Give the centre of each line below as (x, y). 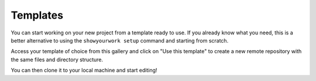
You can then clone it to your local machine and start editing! (84, 71)
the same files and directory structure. (57, 59)
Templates (37, 15)
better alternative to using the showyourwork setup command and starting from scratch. (120, 40)
